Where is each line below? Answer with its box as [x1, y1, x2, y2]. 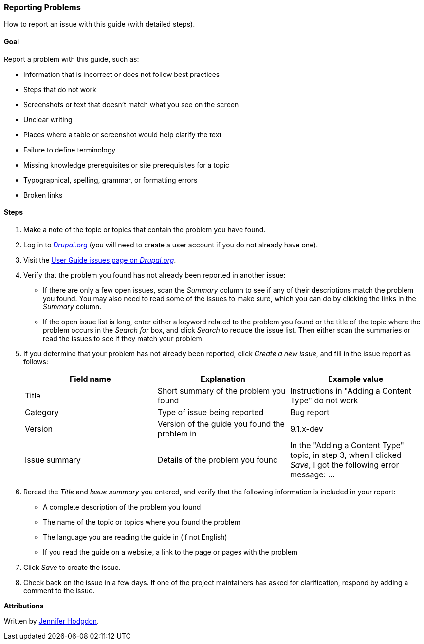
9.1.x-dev [290, 423, 323, 434]
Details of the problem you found [157, 455, 278, 465]
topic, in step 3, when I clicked [290, 450, 402, 460]
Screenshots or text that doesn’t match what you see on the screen [23, 100, 239, 109]
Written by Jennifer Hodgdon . [4, 616, 99, 625]
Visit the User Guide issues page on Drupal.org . [23, 255, 176, 264]
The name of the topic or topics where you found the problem [43, 517, 240, 526]
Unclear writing [23, 115, 73, 124]
